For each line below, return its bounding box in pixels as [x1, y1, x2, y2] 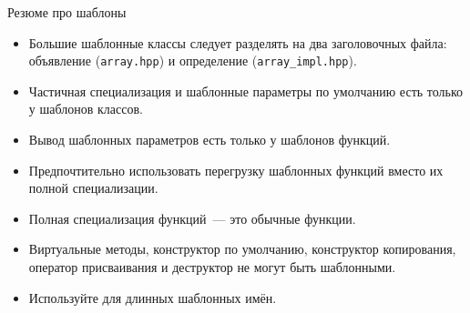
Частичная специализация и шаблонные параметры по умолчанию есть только [28, 81, 464, 100]
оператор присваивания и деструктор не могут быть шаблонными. [28, 257, 396, 276]
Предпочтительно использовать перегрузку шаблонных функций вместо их [28, 160, 444, 179]
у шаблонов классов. [28, 99, 143, 118]
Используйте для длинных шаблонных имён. [28, 288, 277, 307]
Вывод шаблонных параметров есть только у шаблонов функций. [28, 130, 391, 149]
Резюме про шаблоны [7, 3, 127, 21]
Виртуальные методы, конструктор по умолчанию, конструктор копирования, [28, 239, 456, 258]
